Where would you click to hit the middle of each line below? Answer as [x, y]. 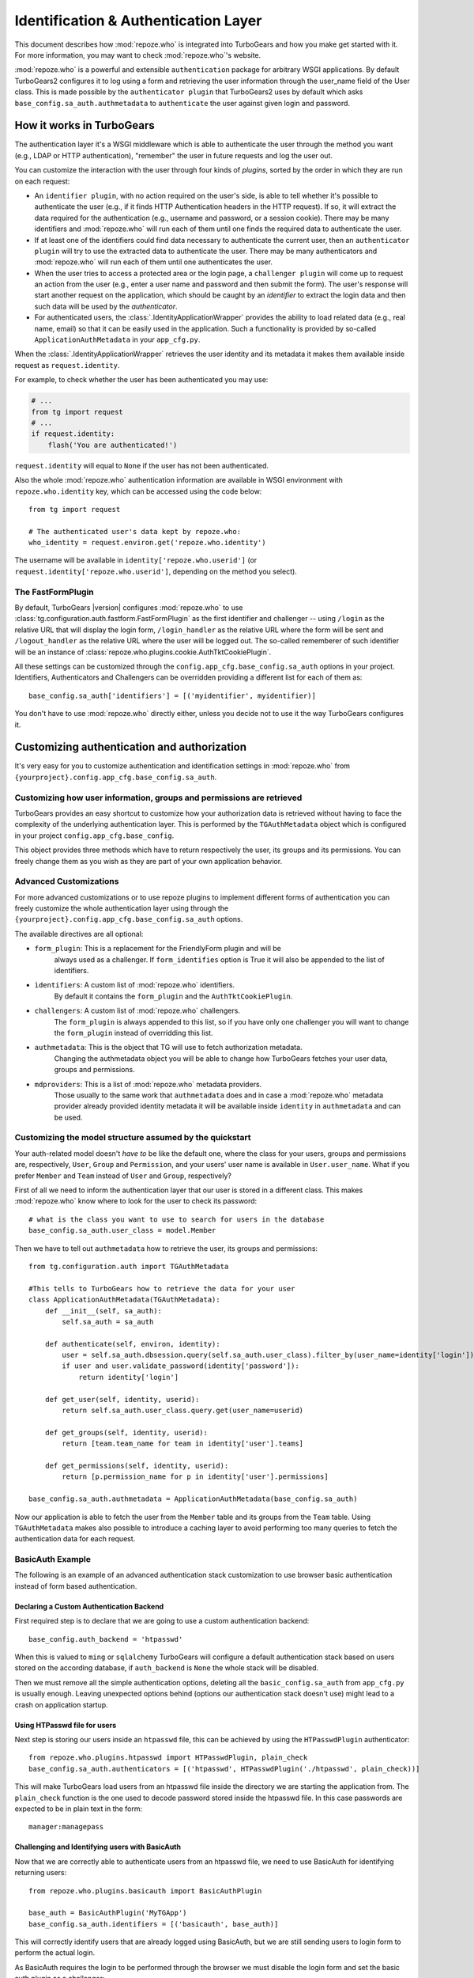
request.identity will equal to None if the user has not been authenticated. [141, 465]
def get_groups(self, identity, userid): [126, 1432]
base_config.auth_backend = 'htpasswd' [106, 1639]
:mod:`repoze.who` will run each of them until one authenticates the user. [153, 262]
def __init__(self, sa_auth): [103, 1311]
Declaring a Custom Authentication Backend [89, 1606]
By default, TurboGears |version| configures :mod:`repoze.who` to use [129, 608]
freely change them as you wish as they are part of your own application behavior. [149, 861]
